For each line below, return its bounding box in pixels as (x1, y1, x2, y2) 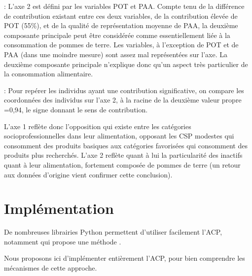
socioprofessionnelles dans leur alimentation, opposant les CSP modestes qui (4, 131, 234, 141)
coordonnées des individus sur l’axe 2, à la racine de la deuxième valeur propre (4, 95, 242, 105)
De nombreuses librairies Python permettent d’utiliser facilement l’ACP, (4, 227, 222, 237)
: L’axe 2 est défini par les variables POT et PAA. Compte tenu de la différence (4, 1, 245, 11)
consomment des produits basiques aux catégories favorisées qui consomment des (4, 140, 248, 150)
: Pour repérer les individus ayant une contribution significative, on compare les (4, 85, 244, 95)
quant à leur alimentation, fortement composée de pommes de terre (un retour (4, 159, 241, 170)
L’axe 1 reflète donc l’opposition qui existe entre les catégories (4, 121, 191, 131)
